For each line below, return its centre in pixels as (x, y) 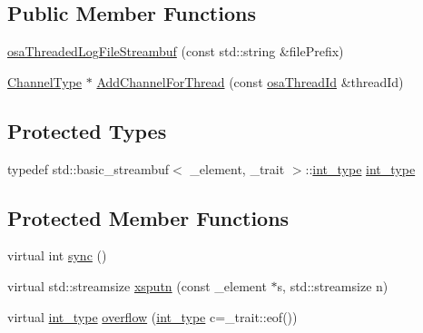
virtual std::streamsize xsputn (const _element (137, 285)
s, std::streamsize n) (333, 285)
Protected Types (87, 130)
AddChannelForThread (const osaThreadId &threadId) (250, 81)
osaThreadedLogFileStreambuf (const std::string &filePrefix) (176, 51)
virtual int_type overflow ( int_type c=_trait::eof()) (152, 316)
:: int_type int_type (360, 168)
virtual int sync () (57, 255)
